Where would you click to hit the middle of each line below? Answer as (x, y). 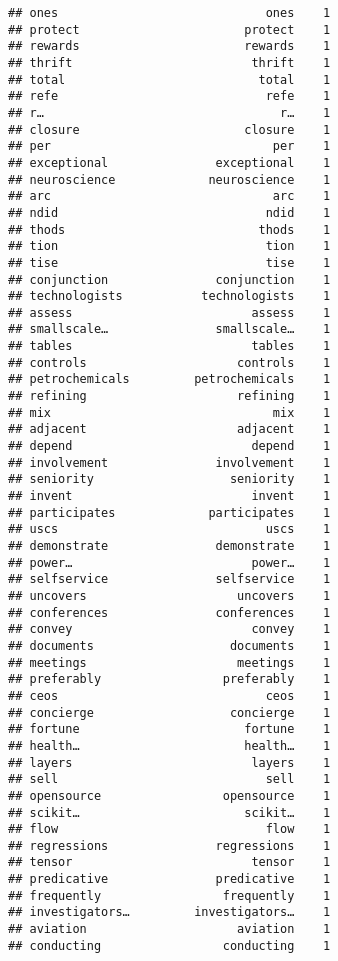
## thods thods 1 (169, 229)
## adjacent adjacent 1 (169, 429)
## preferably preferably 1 (169, 679)
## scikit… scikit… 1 (169, 812)
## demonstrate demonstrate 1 (169, 546)
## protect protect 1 (169, 29)
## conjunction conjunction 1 (169, 279)
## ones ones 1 (169, 13)
